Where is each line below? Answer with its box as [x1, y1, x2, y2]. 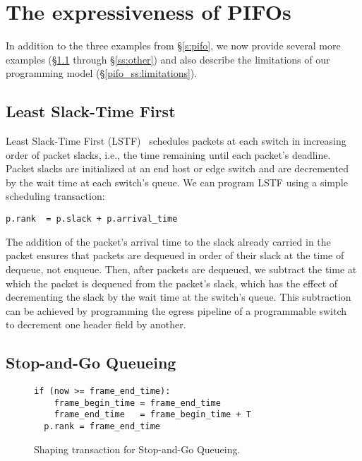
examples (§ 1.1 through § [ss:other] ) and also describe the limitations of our [6, 52, 330, 66]
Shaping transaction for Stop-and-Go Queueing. [34, 441, 241, 456]
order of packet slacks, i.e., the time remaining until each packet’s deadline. [6, 147, 331, 162]
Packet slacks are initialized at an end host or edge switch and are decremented [6, 161, 349, 176]
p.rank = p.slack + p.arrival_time [6, 214, 178, 224]
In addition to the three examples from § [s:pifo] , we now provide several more [6, 38, 341, 53]
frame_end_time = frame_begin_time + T [54, 409, 251, 420]
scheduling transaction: [6, 188, 105, 203]
